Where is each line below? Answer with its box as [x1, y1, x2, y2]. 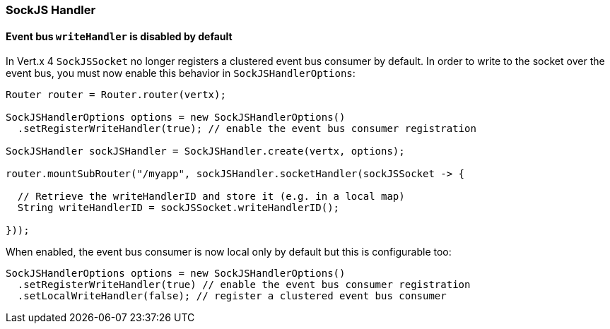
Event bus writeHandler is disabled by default [6, 30, 233, 42]
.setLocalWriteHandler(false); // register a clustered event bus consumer [17, 290, 447, 302]
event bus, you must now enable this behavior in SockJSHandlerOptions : [6, 67, 356, 80]
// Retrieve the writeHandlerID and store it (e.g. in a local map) [17, 191, 405, 203]
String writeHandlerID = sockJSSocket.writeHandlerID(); [17, 202, 340, 214]
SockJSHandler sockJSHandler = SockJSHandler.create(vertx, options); [6, 145, 405, 157]
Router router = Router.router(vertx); [6, 89, 226, 101]
